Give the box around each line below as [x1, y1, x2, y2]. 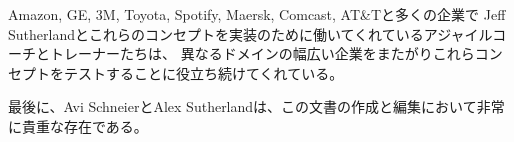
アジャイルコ [423, 23, 507, 44]
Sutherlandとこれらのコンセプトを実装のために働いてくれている [8, 23, 424, 44]
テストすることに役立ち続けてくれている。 [63, 62, 344, 83]
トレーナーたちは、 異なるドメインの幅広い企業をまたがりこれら [49, 43, 475, 64]
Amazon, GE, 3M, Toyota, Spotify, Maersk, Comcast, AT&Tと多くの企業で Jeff [8, 4, 506, 24]
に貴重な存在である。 [8, 115, 148, 136]
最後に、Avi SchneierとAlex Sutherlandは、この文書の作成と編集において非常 [8, 96, 505, 117]
